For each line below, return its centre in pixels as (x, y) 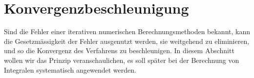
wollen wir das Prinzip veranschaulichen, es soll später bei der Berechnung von (122, 60)
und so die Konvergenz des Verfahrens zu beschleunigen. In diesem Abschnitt (119, 50)
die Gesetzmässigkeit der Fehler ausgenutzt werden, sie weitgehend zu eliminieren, (127, 41)
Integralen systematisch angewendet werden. (70, 69)
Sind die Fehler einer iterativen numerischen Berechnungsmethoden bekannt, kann (127, 31)
